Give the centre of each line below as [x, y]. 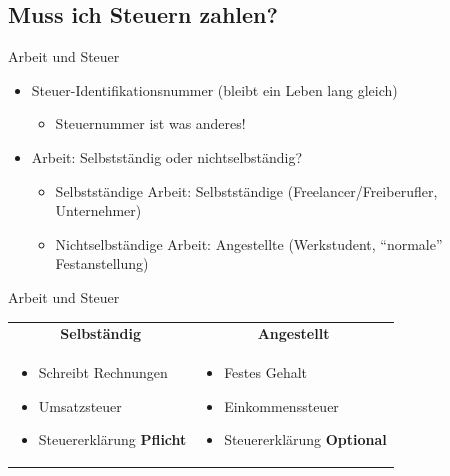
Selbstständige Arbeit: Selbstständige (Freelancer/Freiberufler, [246, 190]
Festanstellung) [102, 263]
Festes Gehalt [266, 372]
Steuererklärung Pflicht [112, 439]
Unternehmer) [98, 210]
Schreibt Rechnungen [103, 372]
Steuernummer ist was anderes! [150, 123]
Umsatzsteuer [80, 405]
